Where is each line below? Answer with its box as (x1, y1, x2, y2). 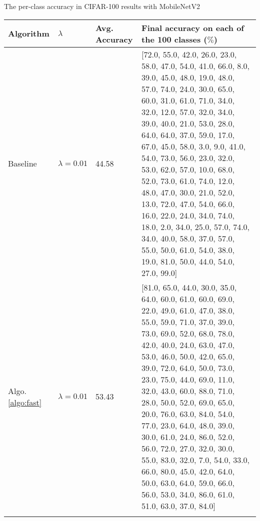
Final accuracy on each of (141, 21, 244, 33)
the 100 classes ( (141, 33, 207, 45)
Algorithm (8, 27, 49, 39)
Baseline (8, 157, 37, 169)
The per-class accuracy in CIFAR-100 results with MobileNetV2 (4, 1, 200, 11)
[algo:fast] (8, 396, 42, 408)
